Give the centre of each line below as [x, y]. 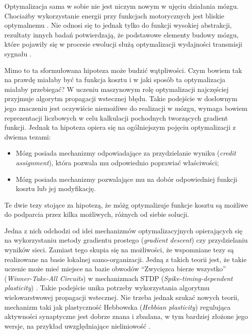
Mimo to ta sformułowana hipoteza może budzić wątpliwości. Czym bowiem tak [123, 70]
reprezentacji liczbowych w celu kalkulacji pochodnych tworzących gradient [116, 117]
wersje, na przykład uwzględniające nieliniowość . [77, 325]
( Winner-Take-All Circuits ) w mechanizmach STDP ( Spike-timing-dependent [119, 278]
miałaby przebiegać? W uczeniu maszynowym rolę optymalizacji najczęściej [117, 89]
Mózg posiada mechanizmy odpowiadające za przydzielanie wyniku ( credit [126, 153]
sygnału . [18, 53]
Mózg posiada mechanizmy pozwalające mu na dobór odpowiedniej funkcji [126, 179]
